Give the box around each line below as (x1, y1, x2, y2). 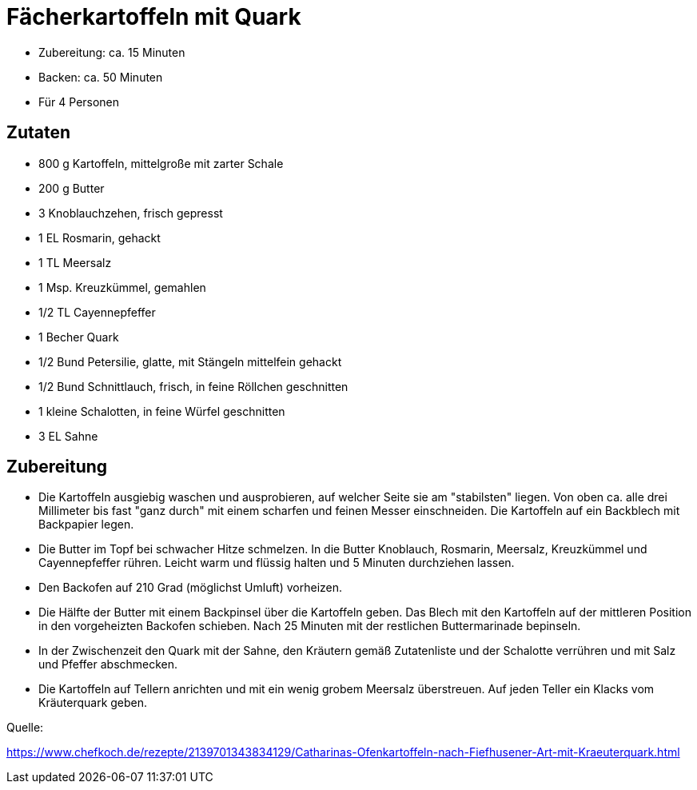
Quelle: (6, 720, 44, 735)
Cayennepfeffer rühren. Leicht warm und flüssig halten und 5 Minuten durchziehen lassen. (38, 556, 515, 570)
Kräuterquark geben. (38, 696, 148, 710)
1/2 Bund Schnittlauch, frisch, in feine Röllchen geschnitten (38, 379, 348, 393)
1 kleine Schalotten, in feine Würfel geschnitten (38, 404, 285, 418)
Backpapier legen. (38, 517, 134, 532)
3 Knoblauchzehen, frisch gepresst (38, 205, 223, 220)
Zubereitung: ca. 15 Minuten (38, 45, 185, 59)
